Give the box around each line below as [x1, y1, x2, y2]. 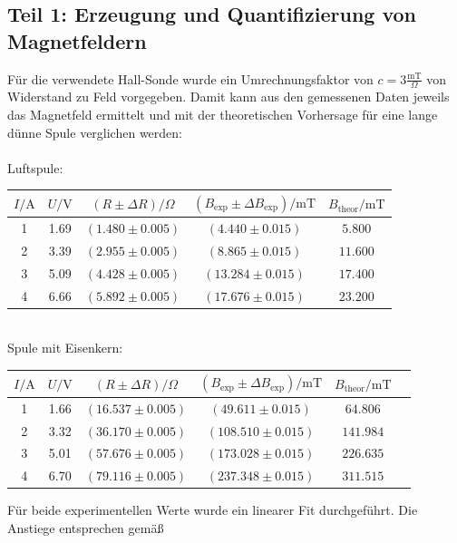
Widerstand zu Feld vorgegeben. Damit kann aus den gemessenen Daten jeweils [7, 87, 450, 106]
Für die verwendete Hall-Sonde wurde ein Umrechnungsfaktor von [7, 69, 374, 88]
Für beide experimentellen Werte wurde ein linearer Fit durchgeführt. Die [7, 500, 418, 519]
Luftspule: [7, 158, 63, 177]
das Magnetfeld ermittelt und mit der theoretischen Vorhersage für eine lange [7, 105, 438, 124]
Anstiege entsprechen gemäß [7, 518, 164, 537]
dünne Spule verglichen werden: [7, 122, 182, 141]
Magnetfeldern [7, 26, 147, 54]
